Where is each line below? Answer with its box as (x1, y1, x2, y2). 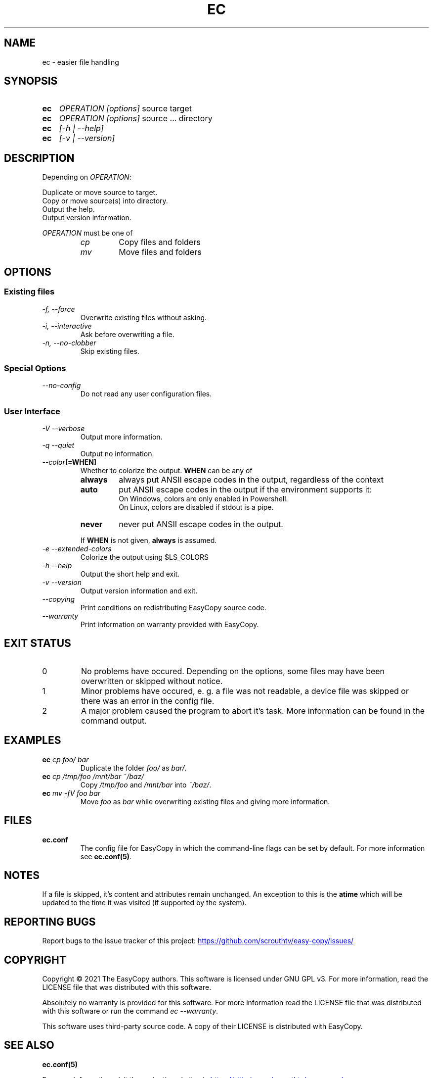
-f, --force (42, 304, 75, 313)
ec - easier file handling (42, 57, 119, 66)
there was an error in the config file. (81, 695, 215, 706)
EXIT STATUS (4, 637, 71, 650)
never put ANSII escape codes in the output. (119, 519, 283, 529)
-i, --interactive (42, 321, 92, 330)
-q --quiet (42, 441, 75, 449)
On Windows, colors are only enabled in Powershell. (119, 494, 288, 503)
